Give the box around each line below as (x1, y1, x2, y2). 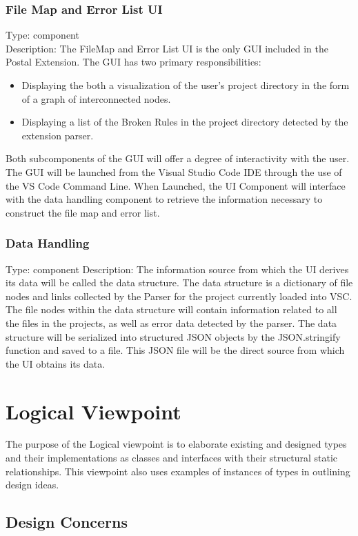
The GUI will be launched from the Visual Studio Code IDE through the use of (6, 164, 342, 179)
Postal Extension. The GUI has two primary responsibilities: (6, 54, 261, 69)
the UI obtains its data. (6, 356, 106, 370)
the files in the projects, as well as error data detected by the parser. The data (6, 315, 337, 330)
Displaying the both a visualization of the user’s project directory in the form (21, 78, 350, 92)
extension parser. (21, 128, 94, 142)
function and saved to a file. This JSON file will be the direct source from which (6, 343, 345, 357)
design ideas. (6, 477, 59, 492)
